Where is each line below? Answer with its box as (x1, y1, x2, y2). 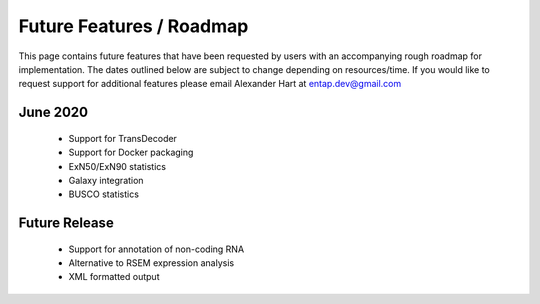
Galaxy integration (68, 174, 144, 186)
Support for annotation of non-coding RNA (68, 243, 245, 255)
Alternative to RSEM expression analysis (68, 257, 235, 269)
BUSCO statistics (68, 188, 140, 200)
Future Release (18, 215, 114, 232)
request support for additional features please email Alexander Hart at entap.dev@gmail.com (18, 78, 402, 90)
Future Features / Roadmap (18, 15, 249, 37)
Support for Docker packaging (68, 146, 194, 159)
